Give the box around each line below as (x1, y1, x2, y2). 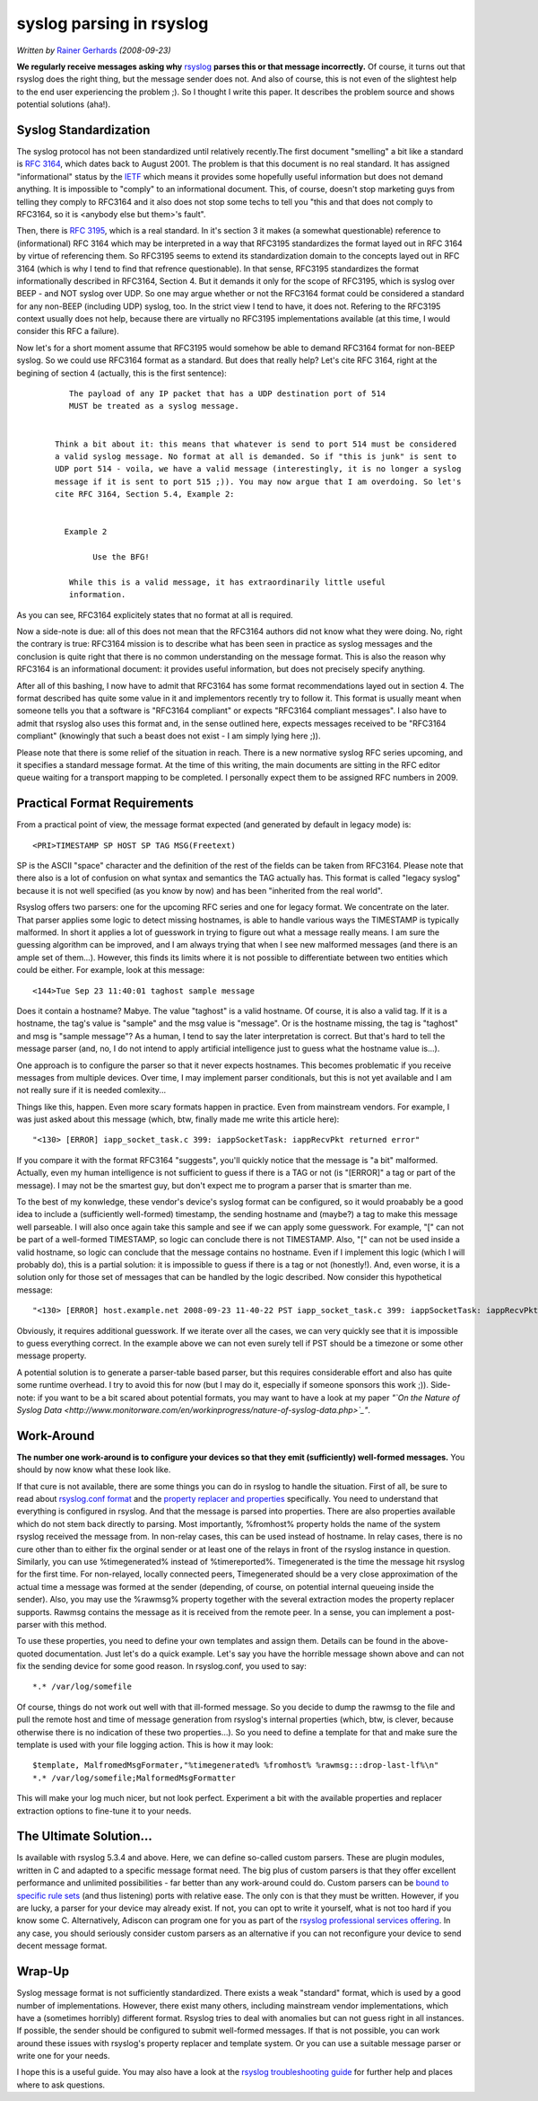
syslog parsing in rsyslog (16, 13, 209, 33)
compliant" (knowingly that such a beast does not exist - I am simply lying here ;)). (16, 730, 321, 741)
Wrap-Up (16, 1964, 70, 1980)
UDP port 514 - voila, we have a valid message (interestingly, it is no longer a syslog (55, 463, 462, 474)
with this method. (42, 1619, 108, 1629)
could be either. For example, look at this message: (16, 965, 205, 975)
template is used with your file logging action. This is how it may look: (16, 1739, 273, 1751)
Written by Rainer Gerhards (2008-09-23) (16, 45, 171, 56)
